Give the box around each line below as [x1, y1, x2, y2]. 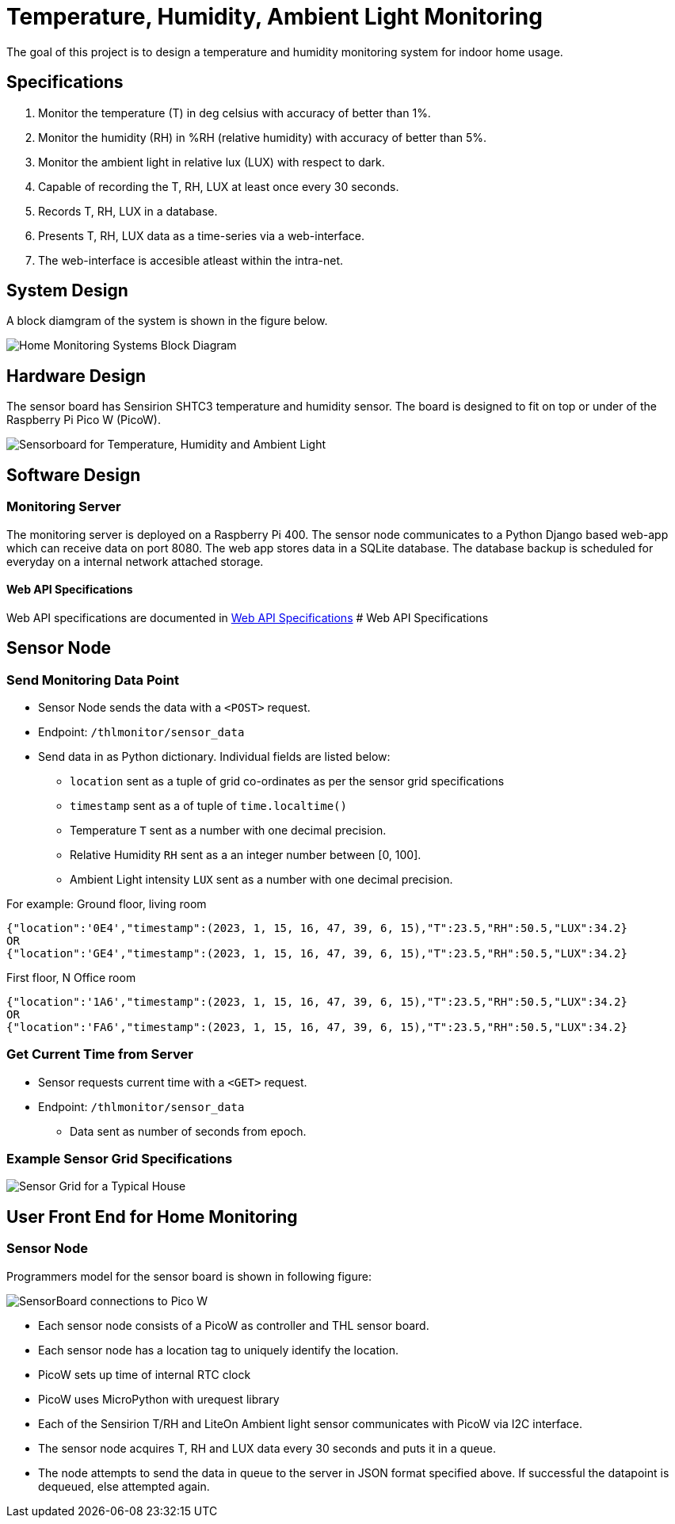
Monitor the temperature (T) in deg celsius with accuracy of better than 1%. [38, 105, 431, 120]
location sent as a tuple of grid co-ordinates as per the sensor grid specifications [70, 773, 505, 788]
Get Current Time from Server [6, 1046, 193, 1063]
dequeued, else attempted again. [38, 1479, 210, 1493]
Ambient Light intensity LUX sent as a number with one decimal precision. [70, 872, 453, 886]
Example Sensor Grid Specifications [6, 1151, 233, 1167]
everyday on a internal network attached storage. [6, 554, 264, 568]
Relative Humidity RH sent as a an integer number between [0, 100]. [70, 847, 421, 861]
